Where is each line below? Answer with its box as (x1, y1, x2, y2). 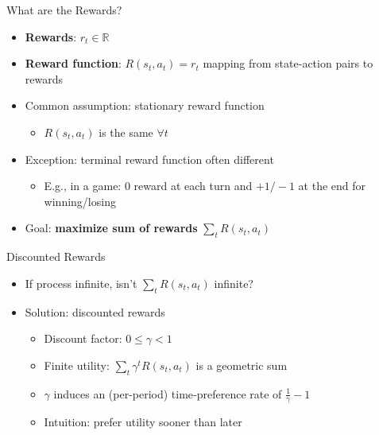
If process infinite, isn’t (25, 274, 137, 291)
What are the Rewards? (6, 2, 122, 17)
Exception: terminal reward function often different (25, 150, 274, 167)
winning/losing (44, 192, 116, 209)
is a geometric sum (195, 356, 288, 373)
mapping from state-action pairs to (203, 55, 373, 72)
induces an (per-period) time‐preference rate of (53, 385, 282, 402)
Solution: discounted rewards (25, 303, 165, 320)
